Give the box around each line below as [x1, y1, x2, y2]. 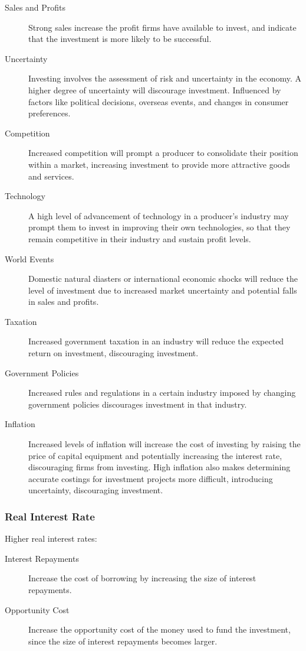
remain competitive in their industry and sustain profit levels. [28, 232, 251, 245]
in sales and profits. [28, 295, 99, 308]
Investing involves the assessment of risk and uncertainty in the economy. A [28, 72, 301, 84]
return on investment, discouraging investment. [28, 347, 199, 359]
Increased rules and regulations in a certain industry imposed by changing [28, 386, 296, 399]
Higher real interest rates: [5, 532, 97, 545]
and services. [28, 170, 74, 182]
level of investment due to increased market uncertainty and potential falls [28, 284, 297, 296]
